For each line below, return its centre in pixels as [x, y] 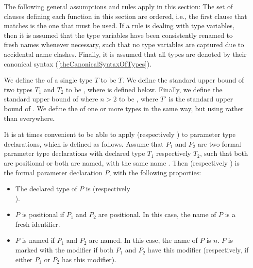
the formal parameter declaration [53, 172]
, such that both [224, 153]
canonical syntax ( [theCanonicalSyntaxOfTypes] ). [78, 63]
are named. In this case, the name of [143, 240]
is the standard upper [201, 99]
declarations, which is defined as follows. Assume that [84, 143]
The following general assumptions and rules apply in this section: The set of [118, 6]
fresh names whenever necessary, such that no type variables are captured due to [124, 44]
